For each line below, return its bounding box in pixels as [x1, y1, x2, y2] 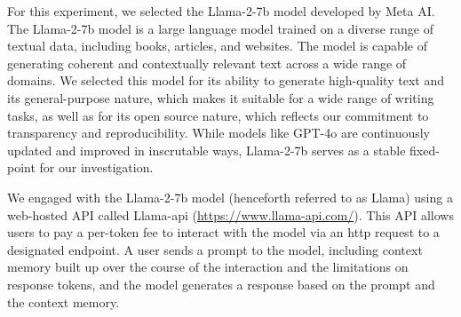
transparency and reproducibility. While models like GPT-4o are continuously [7, 123, 430, 142]
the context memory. [7, 292, 120, 311]
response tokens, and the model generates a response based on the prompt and [7, 274, 435, 293]
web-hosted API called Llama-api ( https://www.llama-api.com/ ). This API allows [7, 205, 454, 224]
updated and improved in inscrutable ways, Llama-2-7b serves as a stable [7, 140, 406, 159]
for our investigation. [39, 158, 154, 177]
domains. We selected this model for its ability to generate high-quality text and [7, 71, 444, 90]
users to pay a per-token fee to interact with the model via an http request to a [7, 223, 440, 242]
